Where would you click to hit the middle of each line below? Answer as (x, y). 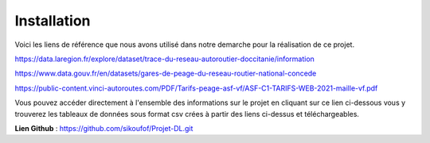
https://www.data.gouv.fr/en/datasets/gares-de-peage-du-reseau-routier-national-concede (166, 73)
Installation (53, 21)
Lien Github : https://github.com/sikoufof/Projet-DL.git (104, 128)
